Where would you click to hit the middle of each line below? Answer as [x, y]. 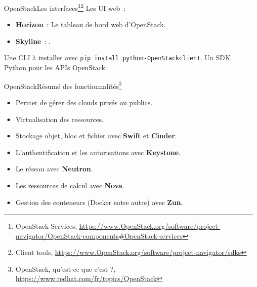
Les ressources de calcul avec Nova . [70, 185]
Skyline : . [33, 41]
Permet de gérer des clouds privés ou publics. [84, 102]
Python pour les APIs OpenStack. [56, 67]
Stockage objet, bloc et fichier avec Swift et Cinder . [96, 136]
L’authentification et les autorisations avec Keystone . [98, 152]
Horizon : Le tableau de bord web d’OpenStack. [90, 24]
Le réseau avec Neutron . [54, 169]
